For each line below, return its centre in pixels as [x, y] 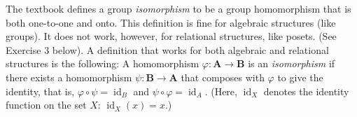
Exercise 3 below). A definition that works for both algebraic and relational [167, 49]
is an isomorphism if [292, 63]
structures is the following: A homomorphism [103, 63]
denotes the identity [306, 91]
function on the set [46, 105]
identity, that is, [40, 91]
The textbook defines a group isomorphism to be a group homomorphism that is [178, 8]
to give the [300, 77]
